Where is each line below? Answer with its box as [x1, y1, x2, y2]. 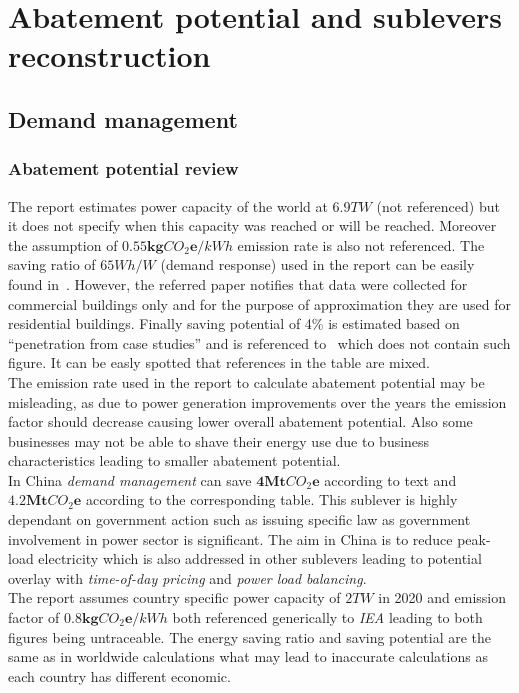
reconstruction [8, 35, 211, 76]
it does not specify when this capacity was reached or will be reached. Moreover [8, 215, 497, 236]
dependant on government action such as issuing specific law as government [8, 509, 471, 530]
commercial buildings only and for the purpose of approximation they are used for [8, 293, 511, 314]
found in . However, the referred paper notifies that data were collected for [8, 273, 468, 294]
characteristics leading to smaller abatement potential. [8, 450, 341, 471]
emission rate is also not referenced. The [237, 234, 485, 255]
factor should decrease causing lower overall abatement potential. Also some [8, 411, 473, 432]
